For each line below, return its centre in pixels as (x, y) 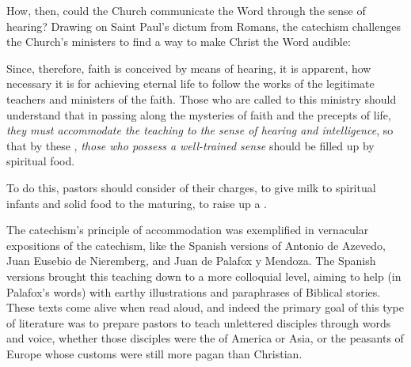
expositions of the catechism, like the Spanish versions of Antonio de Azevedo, (196, 245)
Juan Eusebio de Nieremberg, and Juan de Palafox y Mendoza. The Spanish (191, 261)
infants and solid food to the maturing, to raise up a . (137, 203)
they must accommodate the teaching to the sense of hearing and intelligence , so (200, 130)
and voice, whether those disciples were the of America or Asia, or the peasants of (205, 338)
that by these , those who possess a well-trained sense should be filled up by (190, 145)
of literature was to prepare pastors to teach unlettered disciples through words (199, 322)
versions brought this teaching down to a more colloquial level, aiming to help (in (204, 276)
